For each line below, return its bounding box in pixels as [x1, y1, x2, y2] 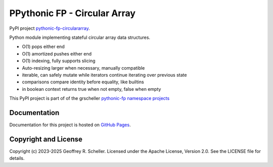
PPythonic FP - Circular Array [9, 8, 136, 19]
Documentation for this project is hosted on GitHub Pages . [9, 122, 131, 128]
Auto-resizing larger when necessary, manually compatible [22, 65, 145, 71]
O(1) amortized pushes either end [22, 50, 92, 57]
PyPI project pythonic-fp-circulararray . [9, 25, 90, 31]
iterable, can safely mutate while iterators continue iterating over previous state [22, 72, 187, 78]
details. [9, 155, 25, 161]
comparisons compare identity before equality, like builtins [22, 79, 144, 85]
